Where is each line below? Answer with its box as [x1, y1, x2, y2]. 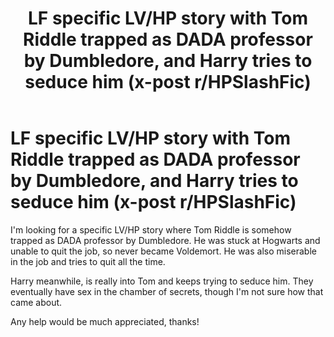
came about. [10, 296, 63, 308]
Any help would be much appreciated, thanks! [10, 315, 200, 327]
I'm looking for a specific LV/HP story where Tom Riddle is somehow [10, 223, 292, 236]
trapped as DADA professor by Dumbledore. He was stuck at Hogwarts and [10, 234, 321, 246]
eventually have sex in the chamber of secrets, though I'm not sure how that [10, 285, 324, 297]
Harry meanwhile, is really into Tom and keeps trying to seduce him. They [10, 275, 314, 287]
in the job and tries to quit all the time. [10, 255, 166, 267]
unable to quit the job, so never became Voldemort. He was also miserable [10, 245, 317, 257]
